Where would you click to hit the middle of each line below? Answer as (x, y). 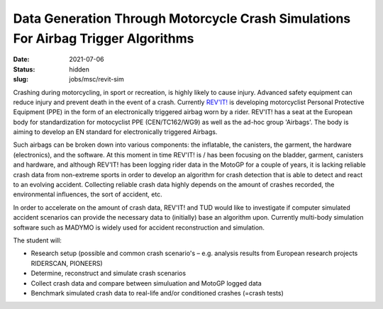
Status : (24, 69)
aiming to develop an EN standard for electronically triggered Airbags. (115, 132)
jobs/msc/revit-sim (96, 79)
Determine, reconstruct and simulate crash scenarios (109, 274)
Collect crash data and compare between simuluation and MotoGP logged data (146, 283)
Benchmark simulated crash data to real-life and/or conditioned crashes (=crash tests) (157, 293)
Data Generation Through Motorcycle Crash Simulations (182, 18)
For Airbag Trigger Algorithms (104, 38)
